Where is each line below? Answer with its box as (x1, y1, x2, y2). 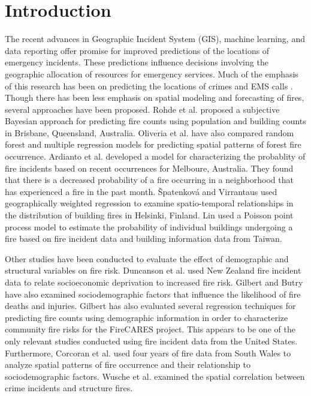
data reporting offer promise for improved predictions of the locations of (5, 44, 270, 56)
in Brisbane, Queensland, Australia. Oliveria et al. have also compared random (5, 126, 294, 139)
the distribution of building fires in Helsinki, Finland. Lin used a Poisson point (5, 209, 294, 221)
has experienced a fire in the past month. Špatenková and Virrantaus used (5, 185, 277, 197)
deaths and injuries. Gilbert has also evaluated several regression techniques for (5, 299, 296, 312)
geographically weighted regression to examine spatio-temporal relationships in (5, 197, 294, 209)
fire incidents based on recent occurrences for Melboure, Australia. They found (5, 161, 294, 174)
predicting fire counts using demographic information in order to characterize (5, 311, 288, 323)
